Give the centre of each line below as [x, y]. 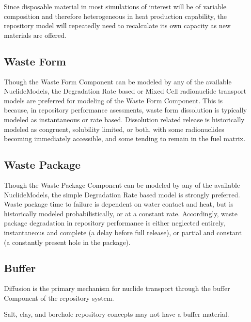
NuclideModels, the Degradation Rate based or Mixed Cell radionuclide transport [125, 91]
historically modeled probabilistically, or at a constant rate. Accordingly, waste [121, 213]
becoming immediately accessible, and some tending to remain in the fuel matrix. [125, 138]
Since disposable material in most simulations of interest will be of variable [115, 6]
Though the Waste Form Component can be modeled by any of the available [118, 81]
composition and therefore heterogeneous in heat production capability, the [116, 16]
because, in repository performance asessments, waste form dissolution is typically [125, 110]
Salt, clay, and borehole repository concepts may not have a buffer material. [117, 314]
